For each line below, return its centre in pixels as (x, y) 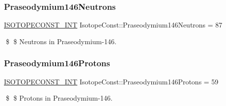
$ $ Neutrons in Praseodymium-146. (61, 41)
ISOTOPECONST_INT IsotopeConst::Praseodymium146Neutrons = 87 (113, 25)
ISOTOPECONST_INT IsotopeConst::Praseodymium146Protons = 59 (111, 81)
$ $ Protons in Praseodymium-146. (59, 98)
